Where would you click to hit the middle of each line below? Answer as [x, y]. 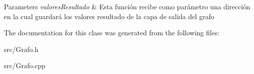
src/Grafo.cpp [25, 65]
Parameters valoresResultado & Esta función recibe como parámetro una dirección [127, 6]
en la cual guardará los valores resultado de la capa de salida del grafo [109, 16]
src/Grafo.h [21, 49]
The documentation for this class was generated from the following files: [112, 33]
